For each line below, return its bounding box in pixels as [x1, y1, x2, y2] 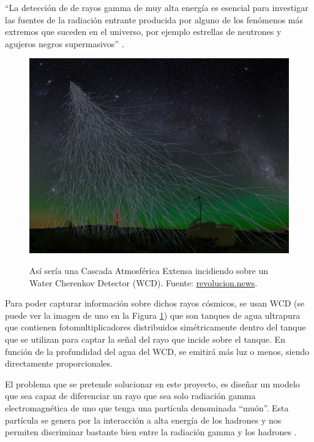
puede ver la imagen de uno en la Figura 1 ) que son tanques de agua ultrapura [5, 308, 301, 321]
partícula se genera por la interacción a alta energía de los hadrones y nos [5, 413, 282, 426]
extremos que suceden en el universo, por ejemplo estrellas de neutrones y [5, 25, 282, 38]
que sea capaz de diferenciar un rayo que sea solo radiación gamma [5, 389, 256, 402]
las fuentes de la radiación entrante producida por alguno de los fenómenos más [5, 13, 304, 26]
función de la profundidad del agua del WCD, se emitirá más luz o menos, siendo [5, 345, 310, 357]
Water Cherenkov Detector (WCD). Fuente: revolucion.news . [29, 276, 258, 289]
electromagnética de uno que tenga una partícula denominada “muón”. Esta [5, 401, 289, 414]
